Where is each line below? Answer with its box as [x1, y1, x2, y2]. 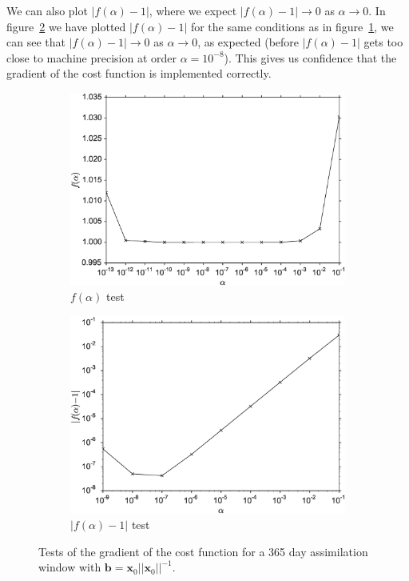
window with [38, 559, 101, 575]
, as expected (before [197, 34, 300, 50]
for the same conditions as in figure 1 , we [190, 18, 394, 34]
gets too [363, 34, 403, 50]
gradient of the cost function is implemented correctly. [6, 65, 272, 82]
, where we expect [149, 2, 237, 18]
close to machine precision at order [6, 49, 177, 66]
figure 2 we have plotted [6, 18, 126, 34]
